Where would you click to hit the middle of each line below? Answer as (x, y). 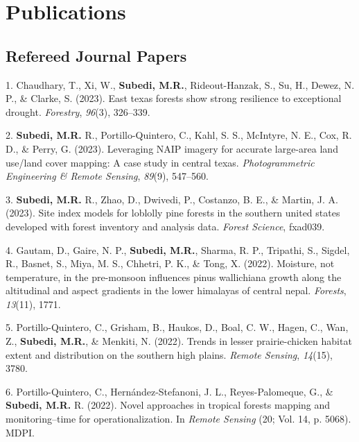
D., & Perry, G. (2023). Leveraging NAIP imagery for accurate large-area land (172, 148)
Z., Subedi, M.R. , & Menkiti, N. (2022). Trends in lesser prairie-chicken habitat (179, 341)
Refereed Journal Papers (96, 55)
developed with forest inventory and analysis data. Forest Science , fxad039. (165, 226)
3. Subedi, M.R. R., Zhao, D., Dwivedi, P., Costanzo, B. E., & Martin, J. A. (172, 199)
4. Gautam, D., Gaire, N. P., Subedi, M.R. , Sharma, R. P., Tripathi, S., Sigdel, (178, 249)
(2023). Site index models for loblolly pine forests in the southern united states (173, 213)
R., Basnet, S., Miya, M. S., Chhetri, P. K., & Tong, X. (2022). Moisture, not (170, 263)
